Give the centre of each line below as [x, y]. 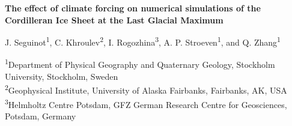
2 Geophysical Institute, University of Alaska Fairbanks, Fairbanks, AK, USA [146, 89]
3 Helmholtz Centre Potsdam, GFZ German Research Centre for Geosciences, [146, 103]
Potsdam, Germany [41, 115]
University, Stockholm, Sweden [62, 76]
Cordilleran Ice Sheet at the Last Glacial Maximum [114, 19]
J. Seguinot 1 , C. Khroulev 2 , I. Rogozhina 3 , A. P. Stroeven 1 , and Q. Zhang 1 [143, 41]
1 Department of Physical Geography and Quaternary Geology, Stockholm [140, 64]
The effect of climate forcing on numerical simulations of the [133, 8]
